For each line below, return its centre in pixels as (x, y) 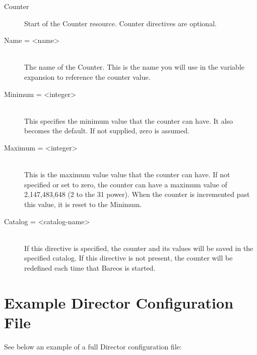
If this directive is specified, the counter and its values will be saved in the (139, 248)
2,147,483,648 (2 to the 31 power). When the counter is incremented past (137, 194)
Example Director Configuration (119, 302)
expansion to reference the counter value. (87, 77)
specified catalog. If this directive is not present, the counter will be (128, 258)
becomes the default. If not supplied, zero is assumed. (107, 131)
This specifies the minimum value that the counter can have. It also (129, 120)
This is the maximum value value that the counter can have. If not (127, 174)
